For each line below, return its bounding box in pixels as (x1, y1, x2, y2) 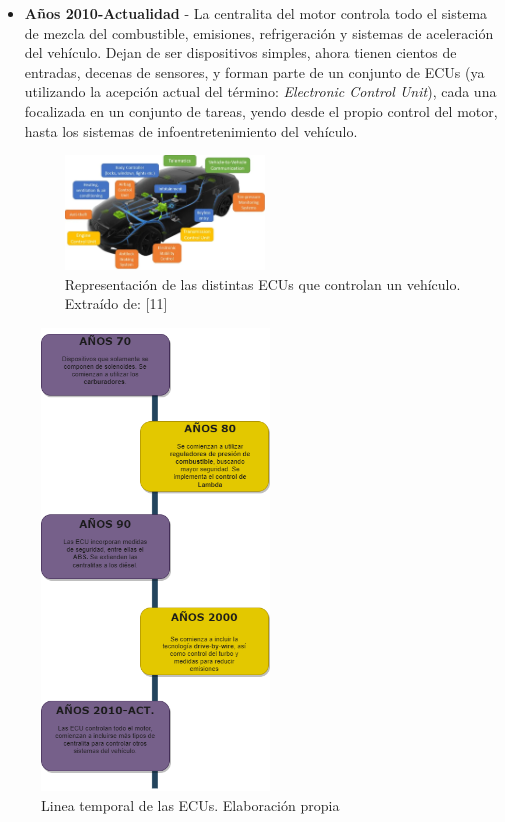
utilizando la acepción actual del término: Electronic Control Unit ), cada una (24, 81, 497, 102)
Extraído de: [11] (64, 293, 168, 314)
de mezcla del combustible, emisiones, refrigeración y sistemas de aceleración (24, 22, 494, 43)
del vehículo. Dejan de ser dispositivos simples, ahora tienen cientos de (24, 42, 457, 63)
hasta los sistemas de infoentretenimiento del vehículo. (24, 120, 358, 141)
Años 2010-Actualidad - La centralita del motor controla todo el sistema (24, 3, 488, 23)
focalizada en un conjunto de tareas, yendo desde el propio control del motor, (24, 100, 498, 121)
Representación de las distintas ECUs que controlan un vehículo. (64, 273, 461, 294)
